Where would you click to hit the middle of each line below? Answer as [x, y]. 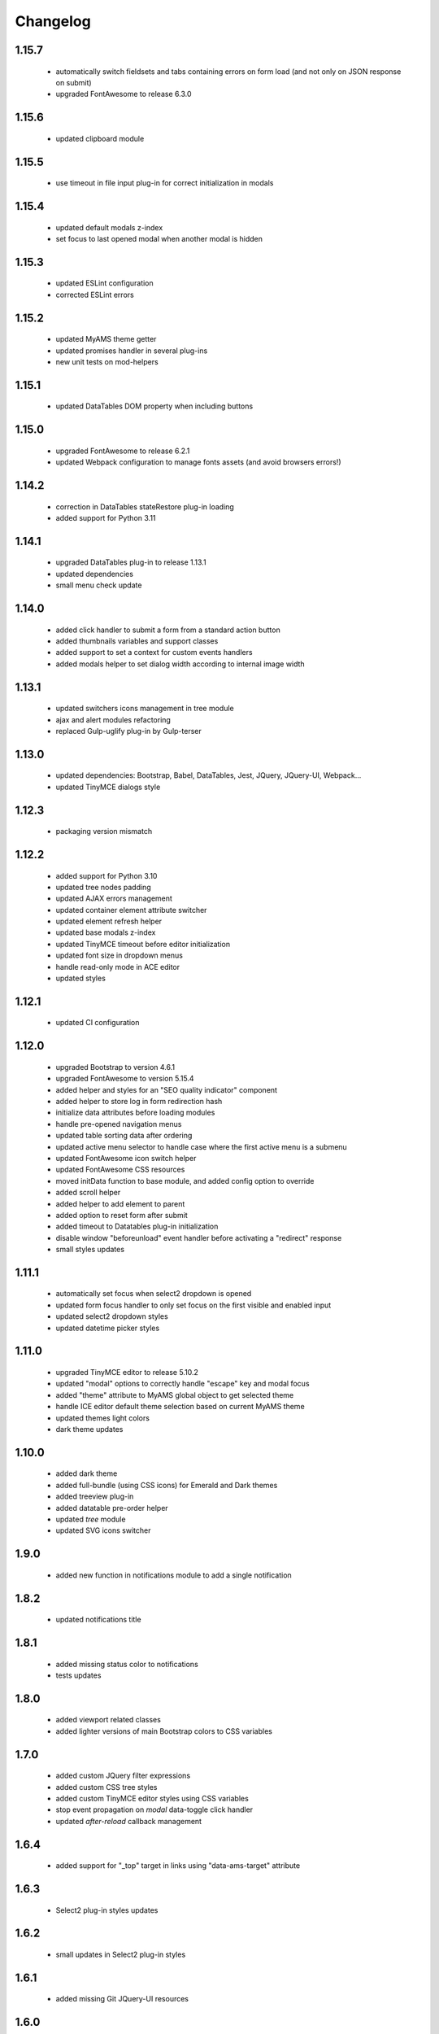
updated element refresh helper [109, 921]
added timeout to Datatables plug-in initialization [137, 1227]
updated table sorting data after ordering [124, 1136]
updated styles [80, 978]
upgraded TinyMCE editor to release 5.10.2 [127, 1373]
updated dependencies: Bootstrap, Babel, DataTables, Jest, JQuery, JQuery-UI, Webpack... [209, 775]
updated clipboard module [100, 138]
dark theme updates [89, 1429]
